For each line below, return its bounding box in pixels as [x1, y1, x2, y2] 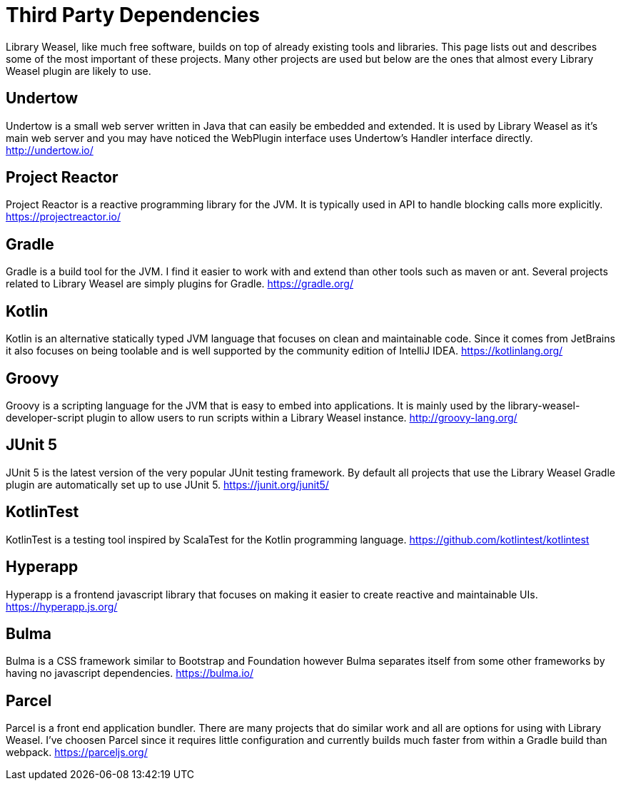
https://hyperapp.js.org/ [6, 600, 118, 613]
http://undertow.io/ [6, 143, 94, 156]
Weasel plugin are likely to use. [6, 64, 151, 77]
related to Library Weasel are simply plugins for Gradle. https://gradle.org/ [6, 277, 353, 290]
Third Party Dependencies [6, 3, 260, 27]
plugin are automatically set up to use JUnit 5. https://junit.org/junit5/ [6, 478, 329, 491]
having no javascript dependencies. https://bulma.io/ [6, 667, 253, 680]
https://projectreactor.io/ [6, 210, 121, 223]
